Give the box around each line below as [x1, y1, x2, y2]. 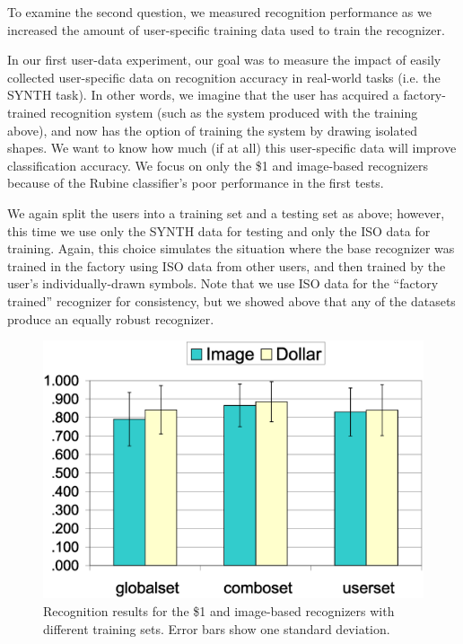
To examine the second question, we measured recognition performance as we [7, 3, 432, 21]
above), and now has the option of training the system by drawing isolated [7, 120, 417, 139]
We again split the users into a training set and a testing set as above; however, [7, 203, 445, 222]
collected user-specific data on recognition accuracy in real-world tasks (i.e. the [7, 67, 441, 86]
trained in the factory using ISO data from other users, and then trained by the [7, 256, 446, 275]
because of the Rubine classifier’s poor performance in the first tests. [7, 173, 384, 192]
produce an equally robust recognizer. [7, 309, 214, 328]
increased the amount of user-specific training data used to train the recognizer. [7, 20, 445, 39]
